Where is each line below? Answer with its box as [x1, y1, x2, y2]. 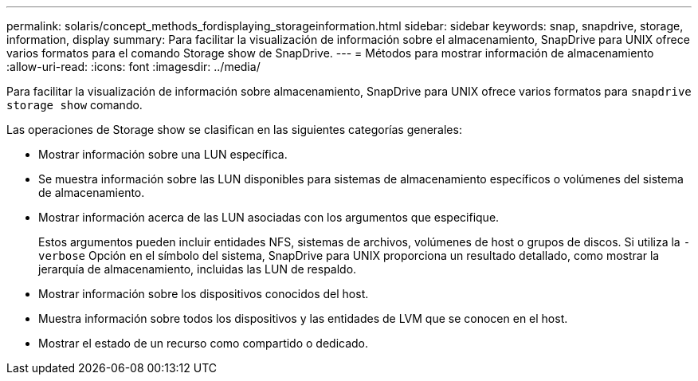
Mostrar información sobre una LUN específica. [38, 147, 288, 161]
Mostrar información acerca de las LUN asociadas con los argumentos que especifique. [38, 210, 500, 224]
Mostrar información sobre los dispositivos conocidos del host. [38, 287, 369, 300]
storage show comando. [6, 98, 143, 112]
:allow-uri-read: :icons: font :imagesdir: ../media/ [6, 60, 261, 73]
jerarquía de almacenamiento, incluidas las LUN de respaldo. [38, 262, 357, 276]
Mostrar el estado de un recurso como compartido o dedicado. [38, 336, 369, 350]
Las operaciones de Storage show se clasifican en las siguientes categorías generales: [6, 123, 462, 136]
